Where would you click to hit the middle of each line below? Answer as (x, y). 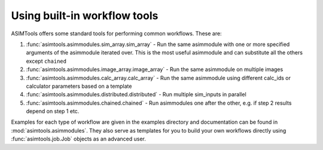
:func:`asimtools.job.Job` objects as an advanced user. (78, 139)
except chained (46, 61)
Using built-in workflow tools (85, 16)
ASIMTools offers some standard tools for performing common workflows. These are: (116, 33)
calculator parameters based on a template (79, 86)
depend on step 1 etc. (53, 111)
